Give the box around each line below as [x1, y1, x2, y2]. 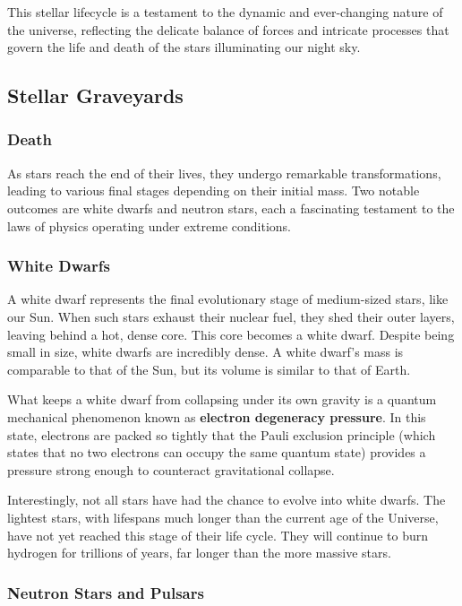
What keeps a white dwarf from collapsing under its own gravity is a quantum [7, 390, 437, 409]
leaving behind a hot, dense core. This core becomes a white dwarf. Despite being [7, 325, 455, 343]
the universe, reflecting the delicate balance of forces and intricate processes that [7, 20, 449, 39]
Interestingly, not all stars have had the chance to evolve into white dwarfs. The [7, 490, 446, 509]
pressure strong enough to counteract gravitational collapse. [7, 460, 335, 479]
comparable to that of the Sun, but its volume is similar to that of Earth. [7, 359, 411, 378]
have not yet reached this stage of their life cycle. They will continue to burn [7, 525, 429, 544]
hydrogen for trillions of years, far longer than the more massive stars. [7, 543, 391, 562]
